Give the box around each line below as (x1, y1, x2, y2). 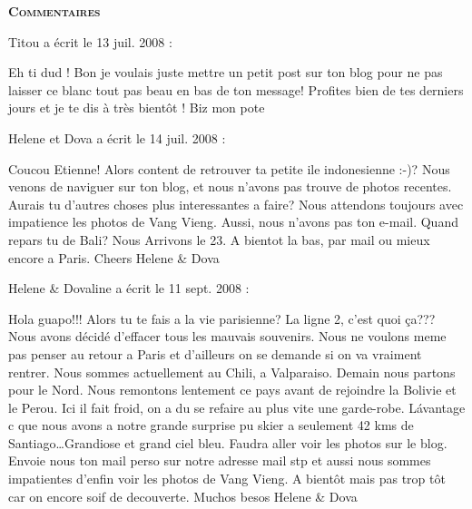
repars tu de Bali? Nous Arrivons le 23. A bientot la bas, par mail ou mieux (8, 230, 430, 249)
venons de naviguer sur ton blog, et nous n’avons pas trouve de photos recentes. (8, 177, 452, 196)
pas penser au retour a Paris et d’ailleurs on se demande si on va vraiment (8, 344, 422, 363)
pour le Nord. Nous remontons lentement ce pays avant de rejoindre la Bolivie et (8, 380, 457, 399)
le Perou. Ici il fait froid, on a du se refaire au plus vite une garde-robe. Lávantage (8, 397, 466, 416)
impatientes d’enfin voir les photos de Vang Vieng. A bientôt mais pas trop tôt (8, 469, 446, 488)
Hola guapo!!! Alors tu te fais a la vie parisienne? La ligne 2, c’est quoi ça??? (8, 308, 436, 328)
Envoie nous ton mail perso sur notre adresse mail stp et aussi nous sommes (8, 451, 431, 470)
